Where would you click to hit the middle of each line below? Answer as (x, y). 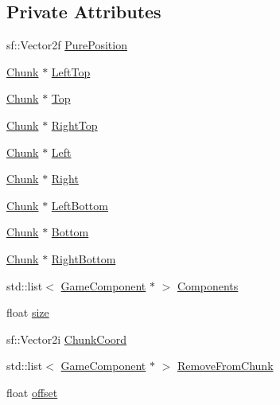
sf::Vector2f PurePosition (67, 45)
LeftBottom (80, 205)
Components (208, 285)
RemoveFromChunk (225, 366)
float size (28, 312)
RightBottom (84, 258)
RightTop (74, 125)
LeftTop (71, 71)
